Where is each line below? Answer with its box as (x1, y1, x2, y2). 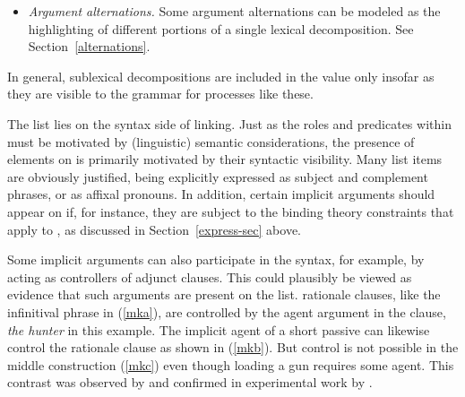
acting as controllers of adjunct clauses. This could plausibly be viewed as (7, 267, 412, 286)
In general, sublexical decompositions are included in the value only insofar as (7, 66, 435, 85)
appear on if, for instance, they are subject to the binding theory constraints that (7, 202, 454, 220)
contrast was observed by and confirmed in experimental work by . (7, 373, 373, 392)
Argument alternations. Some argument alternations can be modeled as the (28, 2, 441, 20)
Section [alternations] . (28, 37, 151, 56)
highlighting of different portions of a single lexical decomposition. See (28, 19, 414, 38)
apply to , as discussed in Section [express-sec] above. (7, 220, 302, 238)
